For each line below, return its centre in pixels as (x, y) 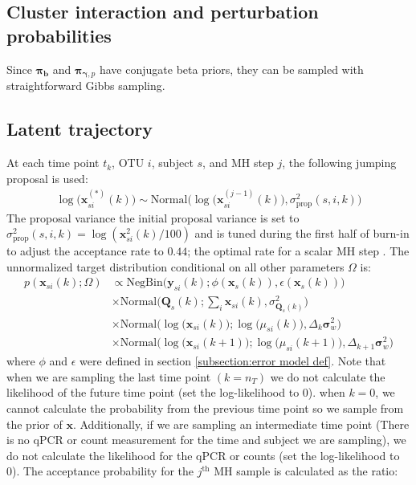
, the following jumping (339, 163)
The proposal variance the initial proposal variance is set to (153, 217)
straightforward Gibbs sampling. (86, 86)
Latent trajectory (80, 129)
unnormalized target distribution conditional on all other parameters (175, 266)
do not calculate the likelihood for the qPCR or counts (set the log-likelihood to (203, 455)
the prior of (35, 424)
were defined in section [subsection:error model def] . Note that (233, 361)
